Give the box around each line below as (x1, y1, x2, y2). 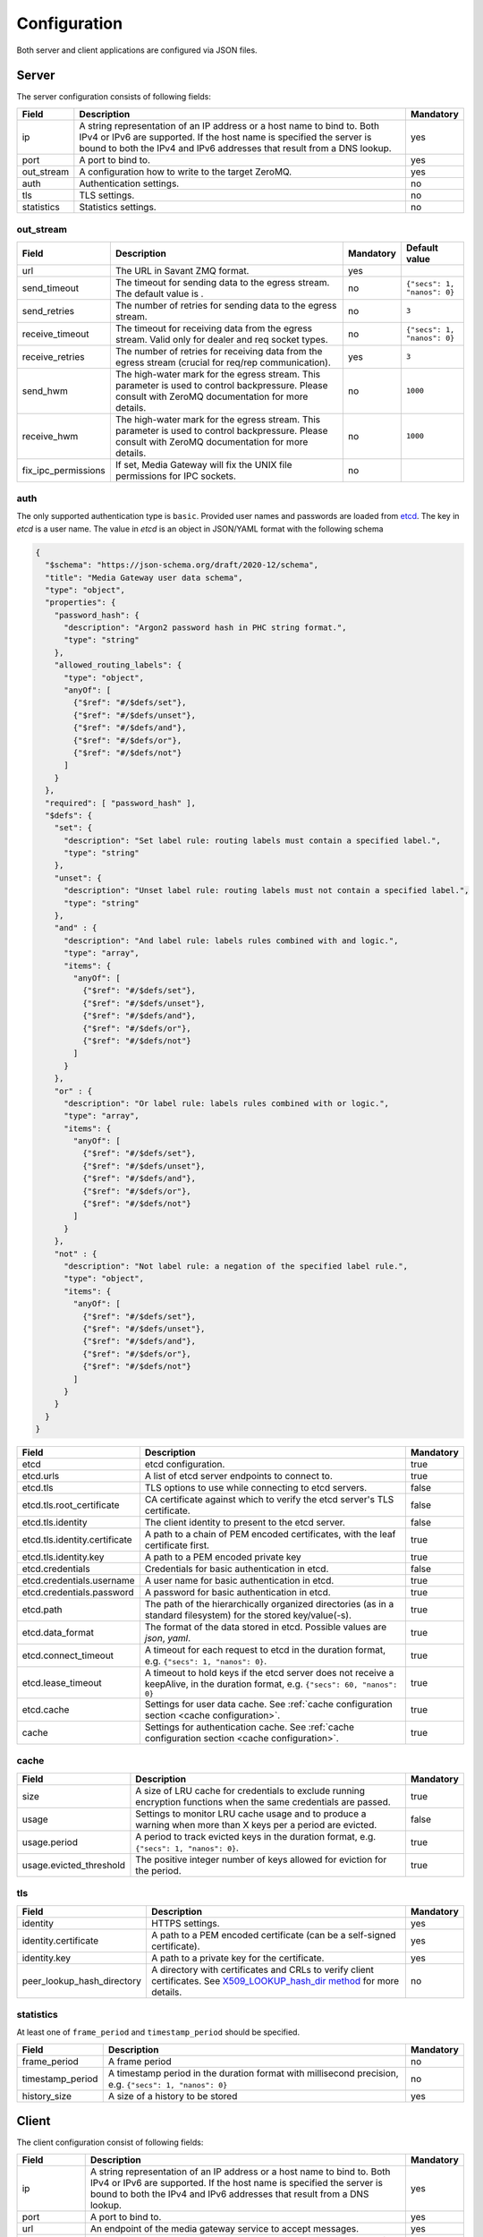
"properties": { (45, 598, 116, 608)
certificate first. (144, 1539, 210, 1552)
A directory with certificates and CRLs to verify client (150, 1963, 375, 1976)
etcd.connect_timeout (21, 1649, 114, 1662)
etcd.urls (21, 1470, 60, 1483)
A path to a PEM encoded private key (144, 1551, 301, 1563)
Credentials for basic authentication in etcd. (144, 1562, 329, 1575)
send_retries (21, 304, 75, 317)
